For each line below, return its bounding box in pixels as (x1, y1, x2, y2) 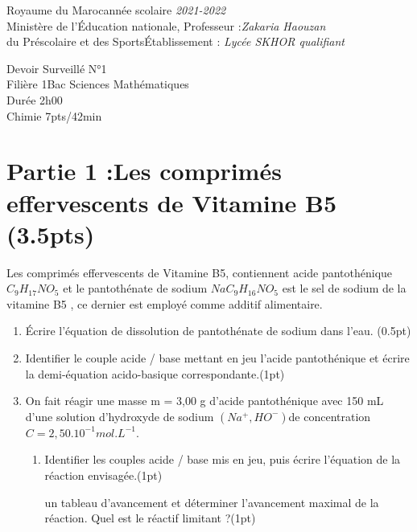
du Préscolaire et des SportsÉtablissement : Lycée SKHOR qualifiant (6, 33, 345, 50)
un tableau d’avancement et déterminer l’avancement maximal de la (44, 493, 379, 510)
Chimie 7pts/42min (6, 107, 102, 124)
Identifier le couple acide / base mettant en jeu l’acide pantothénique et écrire (25, 350, 410, 366)
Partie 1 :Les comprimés (6, 154, 282, 187)
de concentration (288, 407, 371, 424)
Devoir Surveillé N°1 (6, 59, 107, 76)
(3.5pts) (6, 217, 95, 250)
